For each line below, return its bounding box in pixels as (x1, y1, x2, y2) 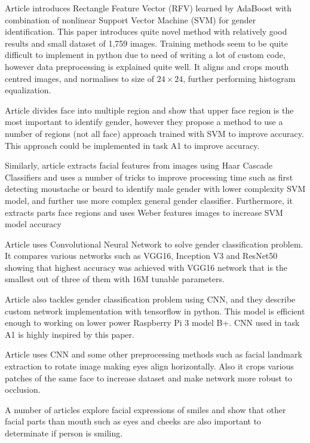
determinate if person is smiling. (5, 427, 123, 439)
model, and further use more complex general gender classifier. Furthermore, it (5, 194, 293, 206)
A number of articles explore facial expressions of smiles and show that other (5, 403, 286, 415)
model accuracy (5, 218, 62, 230)
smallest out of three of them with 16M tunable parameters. (5, 273, 225, 285)
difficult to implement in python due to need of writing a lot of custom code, (5, 48, 286, 61)
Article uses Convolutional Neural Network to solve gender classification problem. (5, 237, 303, 250)
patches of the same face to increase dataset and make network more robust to (5, 371, 293, 384)
